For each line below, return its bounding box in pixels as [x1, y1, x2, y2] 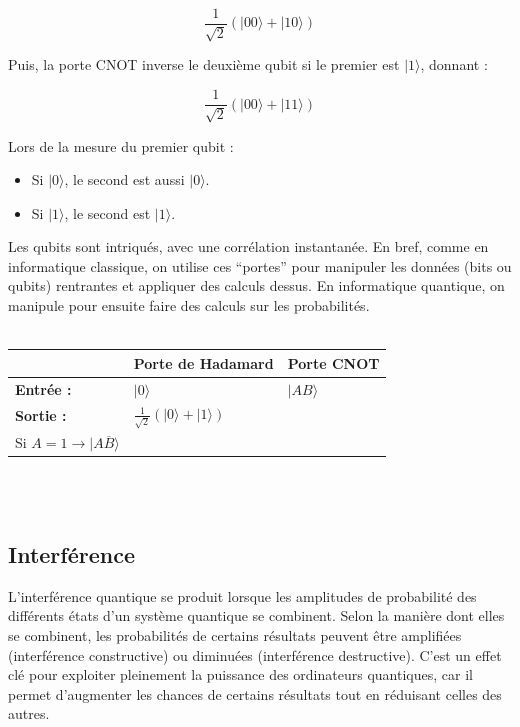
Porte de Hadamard [133, 352, 274, 373]
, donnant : [420, 54, 488, 75]
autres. [8, 703, 50, 724]
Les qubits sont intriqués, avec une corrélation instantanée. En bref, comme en [8, 236, 489, 257]
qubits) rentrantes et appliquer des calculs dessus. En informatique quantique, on [8, 275, 505, 296]
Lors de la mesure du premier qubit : [8, 135, 234, 156]
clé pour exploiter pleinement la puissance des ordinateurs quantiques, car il [8, 664, 473, 685]
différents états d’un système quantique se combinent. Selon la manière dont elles [8, 605, 505, 626]
